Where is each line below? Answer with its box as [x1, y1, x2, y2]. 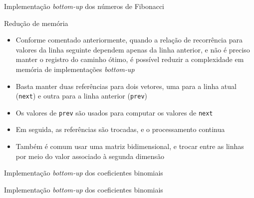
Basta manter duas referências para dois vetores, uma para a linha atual [15, 80, 237, 91]
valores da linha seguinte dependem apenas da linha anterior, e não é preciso [15, 44, 250, 54]
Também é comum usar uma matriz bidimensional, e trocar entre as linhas [15, 141, 244, 151]
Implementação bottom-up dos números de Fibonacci [4, 1, 164, 11]
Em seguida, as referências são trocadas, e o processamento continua [15, 124, 225, 134]
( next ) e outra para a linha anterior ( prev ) [15, 90, 147, 101]
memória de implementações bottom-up [15, 63, 135, 74]
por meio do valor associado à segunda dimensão [15, 150, 164, 161]
